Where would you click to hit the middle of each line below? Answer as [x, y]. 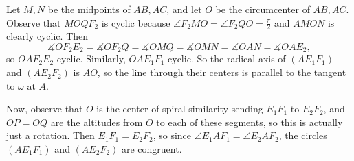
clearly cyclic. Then [47, 36]
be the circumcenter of [263, 9]
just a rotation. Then [51, 135]
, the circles [303, 135]
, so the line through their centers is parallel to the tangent [222, 72]
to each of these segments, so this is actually [250, 122]
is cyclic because [136, 22]
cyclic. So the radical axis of [227, 59]
